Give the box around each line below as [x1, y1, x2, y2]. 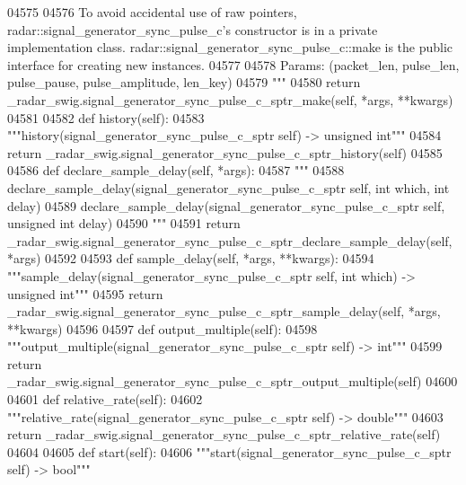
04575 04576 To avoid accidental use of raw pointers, [7, 3, 297, 21]
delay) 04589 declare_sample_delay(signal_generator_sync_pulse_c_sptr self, [7, 196, 445, 215]
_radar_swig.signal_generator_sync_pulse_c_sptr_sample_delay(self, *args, [7, 302, 441, 321]
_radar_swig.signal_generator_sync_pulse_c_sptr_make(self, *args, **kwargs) [7, 90, 453, 109]
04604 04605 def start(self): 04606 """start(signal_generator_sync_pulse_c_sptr [7, 442, 452, 461]
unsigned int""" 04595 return [7, 284, 163, 303]
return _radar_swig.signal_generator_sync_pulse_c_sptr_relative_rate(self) [7, 425, 441, 444]
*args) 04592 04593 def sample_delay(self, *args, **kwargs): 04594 [7, 249, 374, 268]
